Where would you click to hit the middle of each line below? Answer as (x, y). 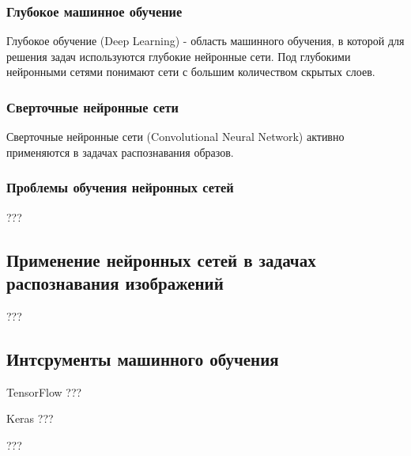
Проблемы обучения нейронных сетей (120, 187)
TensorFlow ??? (44, 391)
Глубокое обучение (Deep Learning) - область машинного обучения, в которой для (205, 41)
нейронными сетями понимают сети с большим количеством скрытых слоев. (191, 72)
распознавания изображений (115, 283)
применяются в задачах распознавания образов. (120, 152)
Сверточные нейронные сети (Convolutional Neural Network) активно (175, 137)
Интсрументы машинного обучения (143, 358)
